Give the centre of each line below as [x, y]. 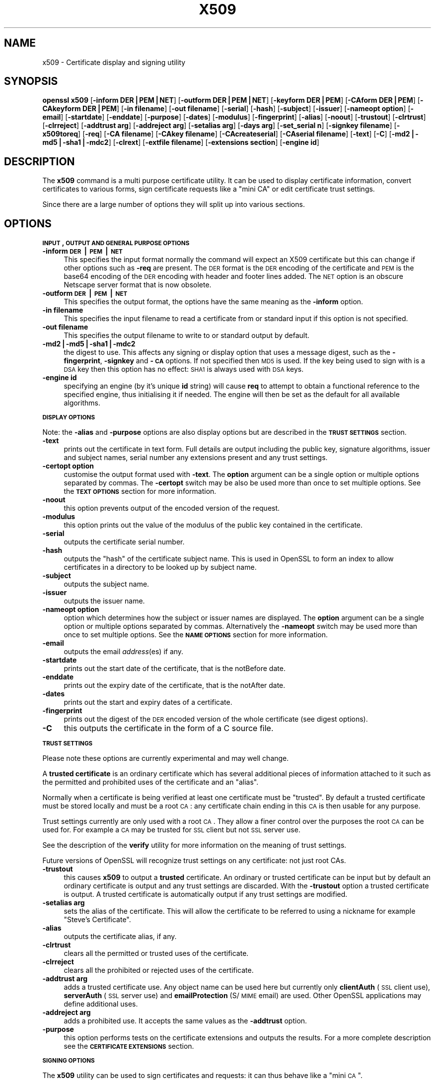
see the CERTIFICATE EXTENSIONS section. [129, 1046]
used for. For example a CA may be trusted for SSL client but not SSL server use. [171, 830]
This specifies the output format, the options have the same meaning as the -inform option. [214, 302]
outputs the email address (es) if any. [124, 652]
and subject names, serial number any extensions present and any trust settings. [196, 458]
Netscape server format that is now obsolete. [138, 285]
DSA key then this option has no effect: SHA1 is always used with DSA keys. [184, 369]
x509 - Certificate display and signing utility [114, 62]
